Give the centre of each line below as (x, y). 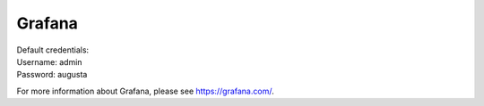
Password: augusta (52, 75)
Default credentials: (53, 50)
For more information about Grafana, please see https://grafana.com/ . (145, 91)
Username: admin (49, 61)
